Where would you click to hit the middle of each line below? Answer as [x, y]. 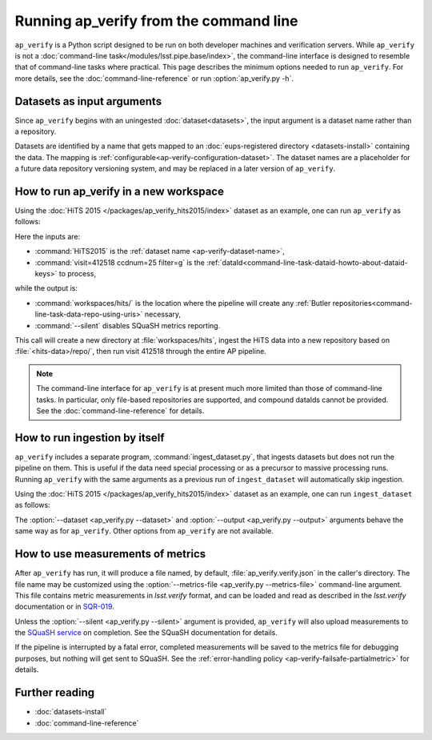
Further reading [55, 693]
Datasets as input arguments [88, 101]
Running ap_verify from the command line [157, 21]
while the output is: [46, 288]
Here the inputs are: [48, 236]
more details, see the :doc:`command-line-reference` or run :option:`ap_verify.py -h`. [154, 78]
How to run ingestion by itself [90, 438]
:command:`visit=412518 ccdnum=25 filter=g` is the [120, 262]
